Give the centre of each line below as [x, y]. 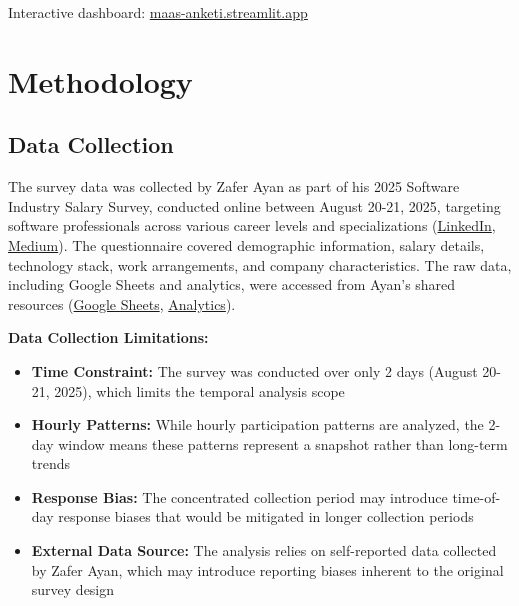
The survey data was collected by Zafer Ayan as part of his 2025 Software [234, 186]
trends [51, 463]
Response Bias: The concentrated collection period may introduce [239, 496]
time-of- [476, 496]
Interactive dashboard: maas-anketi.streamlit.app [158, 12]
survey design [73, 589]
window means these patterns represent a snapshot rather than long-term [283, 443]
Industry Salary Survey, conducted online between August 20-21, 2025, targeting [254, 205]
